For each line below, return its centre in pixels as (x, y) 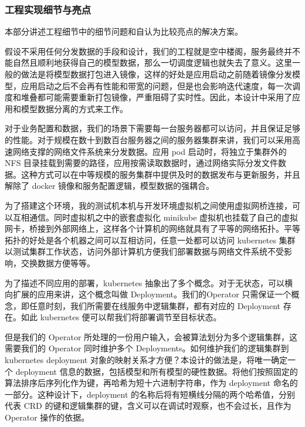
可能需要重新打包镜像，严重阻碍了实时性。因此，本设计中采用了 (169, 97)
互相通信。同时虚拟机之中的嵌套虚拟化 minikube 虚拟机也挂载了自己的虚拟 (155, 217)
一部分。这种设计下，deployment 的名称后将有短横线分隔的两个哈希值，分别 (150, 394)
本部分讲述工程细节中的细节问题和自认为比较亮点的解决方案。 (124, 31)
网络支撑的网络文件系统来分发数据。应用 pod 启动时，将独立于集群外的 (150, 151)
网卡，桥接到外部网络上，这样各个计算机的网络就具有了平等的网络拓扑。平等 (152, 228)
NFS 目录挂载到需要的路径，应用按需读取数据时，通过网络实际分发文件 (142, 163)
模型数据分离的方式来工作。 (74, 108)
